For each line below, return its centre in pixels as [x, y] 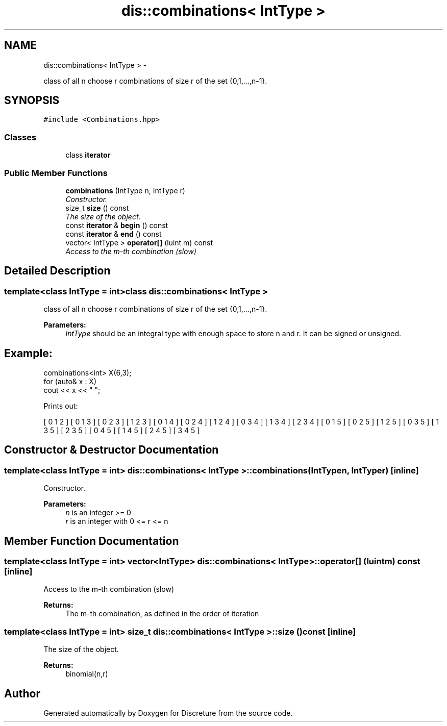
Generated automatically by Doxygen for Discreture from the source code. [168, 713]
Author [22, 693]
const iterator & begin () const [117, 225]
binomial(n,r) [87, 674]
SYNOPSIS [32, 101]
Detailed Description [57, 271]
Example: [28, 353]
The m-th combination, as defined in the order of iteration [162, 614]
